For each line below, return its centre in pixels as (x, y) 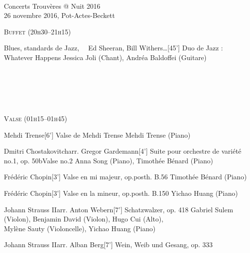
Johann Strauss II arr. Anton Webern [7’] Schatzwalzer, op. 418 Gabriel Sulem (119, 209)
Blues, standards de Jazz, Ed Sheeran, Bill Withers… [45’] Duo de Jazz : (114, 48)
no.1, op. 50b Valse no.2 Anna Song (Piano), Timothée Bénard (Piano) (108, 160)
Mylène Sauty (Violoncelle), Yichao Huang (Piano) (80, 228)
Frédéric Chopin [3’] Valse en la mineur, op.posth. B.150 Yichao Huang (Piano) (121, 193)
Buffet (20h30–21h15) (38, 31)
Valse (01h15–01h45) (36, 118)
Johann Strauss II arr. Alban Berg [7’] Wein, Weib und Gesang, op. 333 (108, 245)
